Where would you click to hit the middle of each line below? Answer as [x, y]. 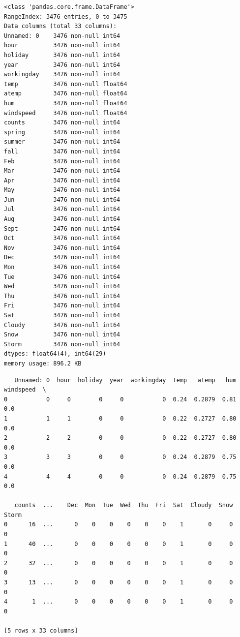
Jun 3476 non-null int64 [62, 199]
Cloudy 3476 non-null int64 [62, 325]
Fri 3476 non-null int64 [62, 306]
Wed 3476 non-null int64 [62, 287]
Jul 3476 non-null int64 [62, 209]
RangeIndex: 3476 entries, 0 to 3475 [66, 16]
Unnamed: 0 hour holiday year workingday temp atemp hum [125, 380]
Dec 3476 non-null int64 [62, 258]
